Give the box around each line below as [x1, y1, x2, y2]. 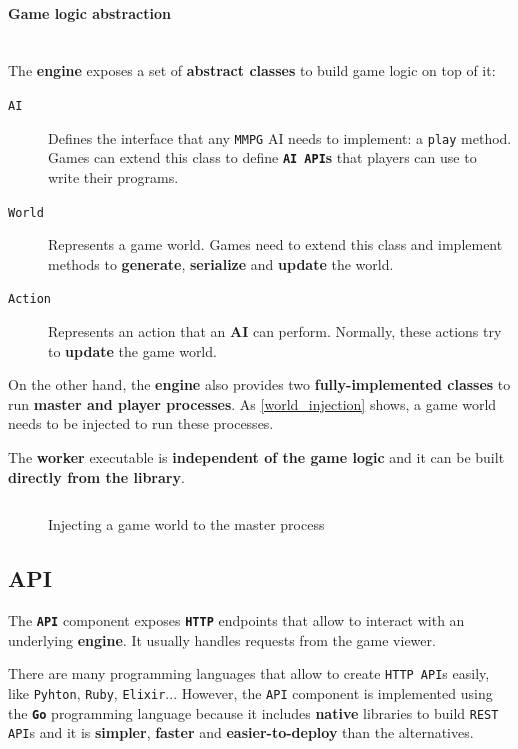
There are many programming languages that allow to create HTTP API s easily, [8, 663, 490, 684]
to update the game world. [48, 340, 217, 361]
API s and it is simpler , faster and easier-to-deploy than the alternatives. [8, 722, 474, 743]
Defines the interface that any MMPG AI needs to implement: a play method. [48, 127, 512, 148]
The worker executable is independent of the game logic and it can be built [8, 447, 505, 468]
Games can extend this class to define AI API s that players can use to [48, 147, 477, 168]
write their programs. [48, 166, 179, 187]
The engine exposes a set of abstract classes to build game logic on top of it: [8, 60, 496, 81]
